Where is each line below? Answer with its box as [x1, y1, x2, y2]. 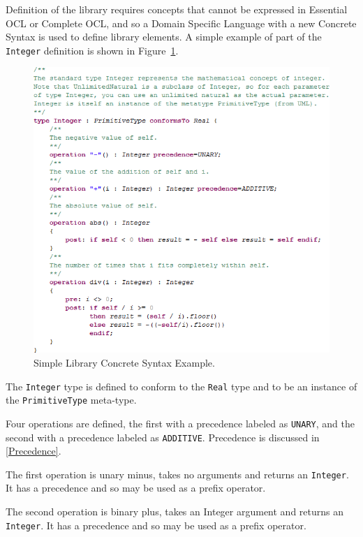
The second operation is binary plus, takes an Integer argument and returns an [6, 504, 344, 519]
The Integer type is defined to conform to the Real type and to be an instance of [6, 378, 357, 393]
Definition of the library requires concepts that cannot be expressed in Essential [6, 2, 348, 16]
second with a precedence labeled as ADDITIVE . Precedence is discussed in [6, 429, 320, 444]
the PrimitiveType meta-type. [6, 392, 137, 407]
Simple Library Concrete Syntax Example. [34, 355, 215, 369]
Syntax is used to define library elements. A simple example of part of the [6, 29, 322, 44]
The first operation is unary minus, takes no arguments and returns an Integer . [6, 466, 349, 481]
